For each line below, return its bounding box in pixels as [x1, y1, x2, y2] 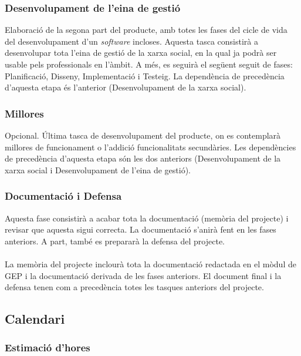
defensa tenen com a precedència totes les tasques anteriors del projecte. [5, 281, 264, 293]
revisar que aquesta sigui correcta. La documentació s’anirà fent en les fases [5, 223, 276, 236]
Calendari [5, 310, 65, 328]
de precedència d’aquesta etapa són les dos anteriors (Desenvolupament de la [5, 152, 281, 164]
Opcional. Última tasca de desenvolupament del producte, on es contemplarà [5, 129, 281, 141]
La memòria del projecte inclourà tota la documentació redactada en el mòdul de [5, 257, 296, 270]
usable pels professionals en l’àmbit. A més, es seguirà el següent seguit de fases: [5, 58, 293, 70]
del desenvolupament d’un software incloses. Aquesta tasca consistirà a [5, 35, 258, 47]
